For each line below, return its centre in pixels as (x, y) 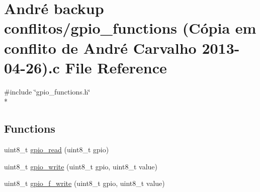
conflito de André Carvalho (100, 47)
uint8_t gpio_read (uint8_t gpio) (57, 150)
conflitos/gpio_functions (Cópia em (130, 28)
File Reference (116, 67)
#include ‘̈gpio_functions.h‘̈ (47, 91)
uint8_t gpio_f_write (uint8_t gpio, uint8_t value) (84, 183)
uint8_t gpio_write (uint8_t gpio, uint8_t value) (81, 166)
